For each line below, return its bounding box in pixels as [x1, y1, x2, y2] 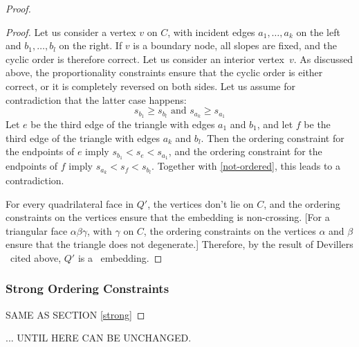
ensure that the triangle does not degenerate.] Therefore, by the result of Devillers [6, 237, 353, 251]
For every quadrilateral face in [6, 196, 134, 211]
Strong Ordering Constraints [6, 280, 169, 297]
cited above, [10, 250, 62, 265]
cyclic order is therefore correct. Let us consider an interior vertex [6, 51, 284, 66]
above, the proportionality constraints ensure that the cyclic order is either [6, 65, 323, 80]
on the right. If [59, 38, 122, 53]
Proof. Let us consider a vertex [6, 24, 136, 39]
